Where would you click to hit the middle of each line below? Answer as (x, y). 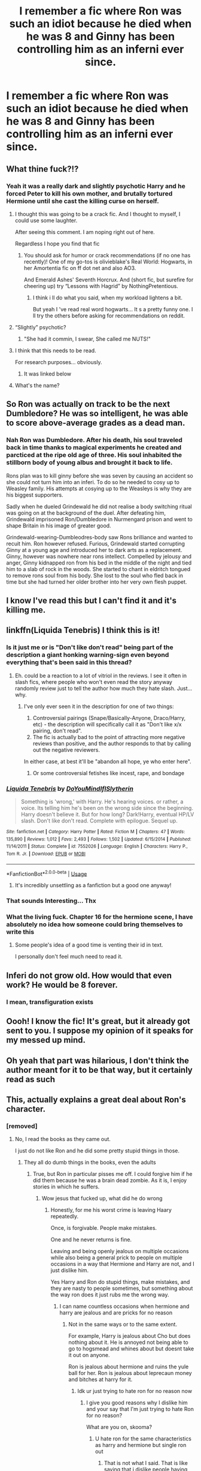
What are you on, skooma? (119, 1427)
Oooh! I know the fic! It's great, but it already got (98, 1021)
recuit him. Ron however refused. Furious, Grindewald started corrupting (96, 544)
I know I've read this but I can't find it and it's (92, 600)
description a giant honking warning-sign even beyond (88, 655)
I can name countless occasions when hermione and (124, 1307)
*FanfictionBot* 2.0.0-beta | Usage (47, 873)
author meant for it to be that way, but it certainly (99, 1070)
